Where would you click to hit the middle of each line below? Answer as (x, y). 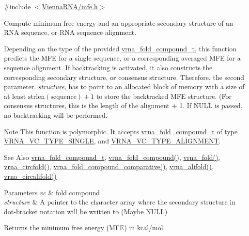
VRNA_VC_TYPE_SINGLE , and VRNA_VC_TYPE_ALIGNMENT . (112, 141)
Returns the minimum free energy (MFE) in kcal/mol (84, 228)
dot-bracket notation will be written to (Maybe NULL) (86, 211)
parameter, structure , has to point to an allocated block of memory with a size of (124, 87)
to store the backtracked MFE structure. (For (164, 96)
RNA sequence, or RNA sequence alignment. (70, 32)
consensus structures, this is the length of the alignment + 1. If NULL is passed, (123, 105)
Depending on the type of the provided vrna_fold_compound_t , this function (120, 48)
